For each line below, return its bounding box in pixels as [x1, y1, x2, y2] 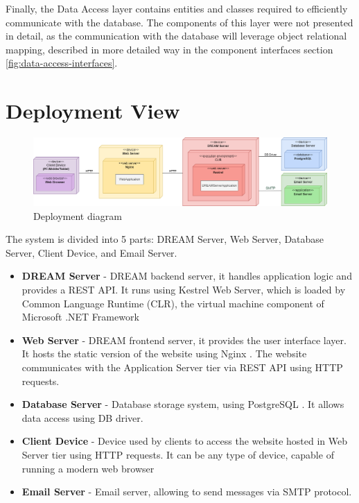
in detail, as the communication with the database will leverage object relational [6, 28, 347, 43]
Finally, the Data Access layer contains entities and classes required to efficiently [6, 1, 348, 15]
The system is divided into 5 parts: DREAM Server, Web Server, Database [6, 232, 324, 246]
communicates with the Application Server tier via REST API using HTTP [21, 359, 343, 374]
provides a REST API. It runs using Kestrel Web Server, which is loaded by [21, 282, 346, 297]
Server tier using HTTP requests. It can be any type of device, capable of [21, 447, 334, 461]
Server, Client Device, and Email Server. [6, 245, 177, 259]
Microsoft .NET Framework [21, 309, 139, 324]
